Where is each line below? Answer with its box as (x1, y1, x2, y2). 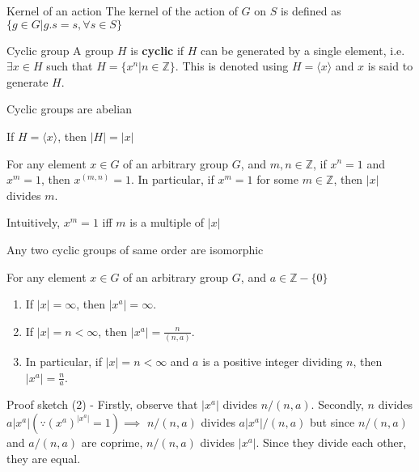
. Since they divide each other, (256, 434, 407, 451)
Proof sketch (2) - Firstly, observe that (6, 396, 198, 413)
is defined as (280, 2, 341, 19)
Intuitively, (6, 214, 61, 231)
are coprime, (81, 434, 143, 451)
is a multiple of (129, 214, 205, 231)
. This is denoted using (175, 57, 289, 74)
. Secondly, (311, 396, 364, 413)
